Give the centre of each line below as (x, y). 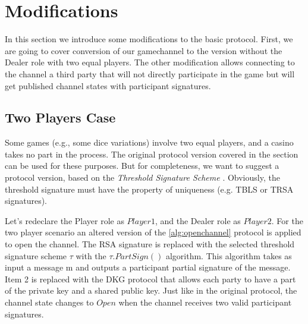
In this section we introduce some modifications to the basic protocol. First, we (149, 39)
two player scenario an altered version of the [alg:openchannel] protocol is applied (153, 232)
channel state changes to (49, 302)
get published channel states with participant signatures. (108, 85)
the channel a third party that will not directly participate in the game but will (150, 73)
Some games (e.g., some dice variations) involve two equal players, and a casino (149, 142)
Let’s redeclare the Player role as (65, 220)
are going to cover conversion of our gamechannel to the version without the (144, 50)
